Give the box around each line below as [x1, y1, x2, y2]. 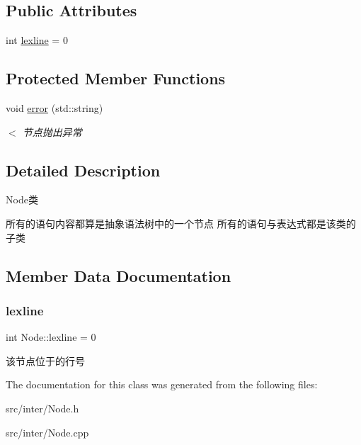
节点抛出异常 [22, 124, 82, 139]
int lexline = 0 [6, 33, 68, 47]
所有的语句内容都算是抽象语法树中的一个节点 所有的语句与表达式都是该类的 [6, 215, 356, 230]
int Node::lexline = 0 [6, 329, 96, 344]
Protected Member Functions [6, 67, 226, 89]
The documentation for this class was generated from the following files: [6, 377, 318, 392]
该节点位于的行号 [6, 353, 85, 368]
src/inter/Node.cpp [6, 424, 89, 439]
